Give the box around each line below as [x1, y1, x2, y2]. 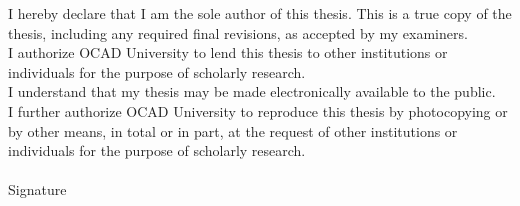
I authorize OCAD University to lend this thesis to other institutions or [8, 42, 448, 63]
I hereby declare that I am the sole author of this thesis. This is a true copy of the [8, 3, 512, 23]
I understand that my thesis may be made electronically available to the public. [8, 81, 496, 102]
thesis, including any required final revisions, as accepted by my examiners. [8, 22, 468, 43]
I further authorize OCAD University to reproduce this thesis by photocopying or [8, 100, 508, 121]
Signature [8, 179, 67, 200]
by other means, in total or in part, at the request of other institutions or [8, 120, 458, 141]
